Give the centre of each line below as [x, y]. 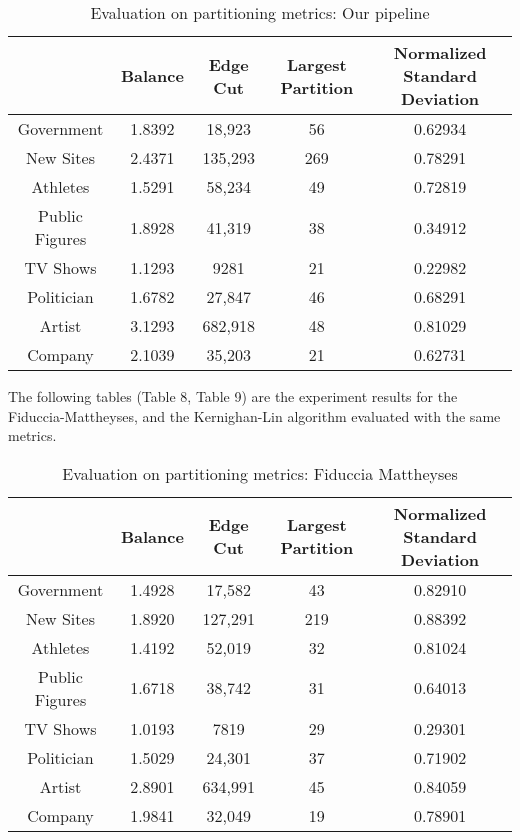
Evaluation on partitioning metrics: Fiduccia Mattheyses [260, 473]
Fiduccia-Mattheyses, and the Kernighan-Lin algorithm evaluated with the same [254, 415]
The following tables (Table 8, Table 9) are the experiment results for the [233, 396]
